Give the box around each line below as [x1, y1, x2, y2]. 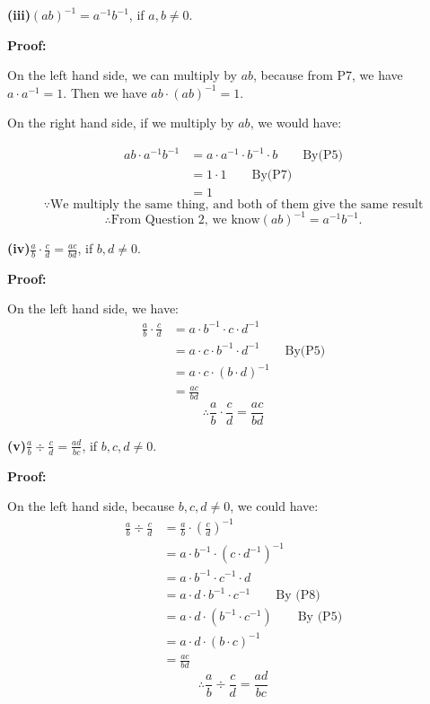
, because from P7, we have [253, 66, 403, 84]
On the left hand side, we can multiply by [7, 66, 237, 84]
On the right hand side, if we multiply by [7, 113, 234, 132]
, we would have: [250, 113, 342, 132]
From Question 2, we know [110, 214, 260, 227]
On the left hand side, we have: [7, 299, 180, 318]
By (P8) [276, 589, 320, 603]
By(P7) [251, 168, 293, 181]
